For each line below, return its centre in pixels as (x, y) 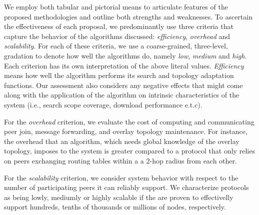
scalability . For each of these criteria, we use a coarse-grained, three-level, (116, 46)
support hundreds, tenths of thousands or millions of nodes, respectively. (115, 207)
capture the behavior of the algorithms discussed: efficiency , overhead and (117, 36)
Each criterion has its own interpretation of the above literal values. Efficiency (124, 65)
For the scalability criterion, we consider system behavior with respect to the (121, 177)
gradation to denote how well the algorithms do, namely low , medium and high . (125, 55)
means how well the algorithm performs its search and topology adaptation (119, 75)
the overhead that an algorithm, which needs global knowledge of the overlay (122, 141)
